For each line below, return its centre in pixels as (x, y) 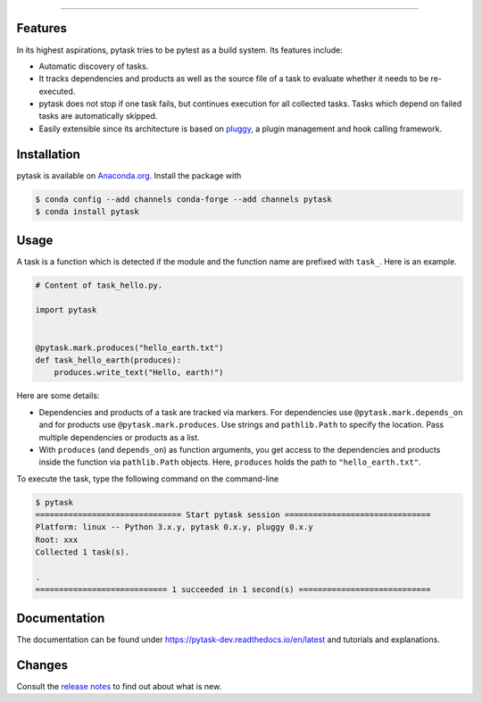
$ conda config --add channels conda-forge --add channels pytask (183, 199)
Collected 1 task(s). (83, 552)
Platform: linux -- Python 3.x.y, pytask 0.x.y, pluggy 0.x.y (174, 527)
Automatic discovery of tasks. (94, 66)
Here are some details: (58, 396)
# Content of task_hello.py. (99, 285)
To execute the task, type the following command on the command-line (148, 479)
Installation (48, 154)
